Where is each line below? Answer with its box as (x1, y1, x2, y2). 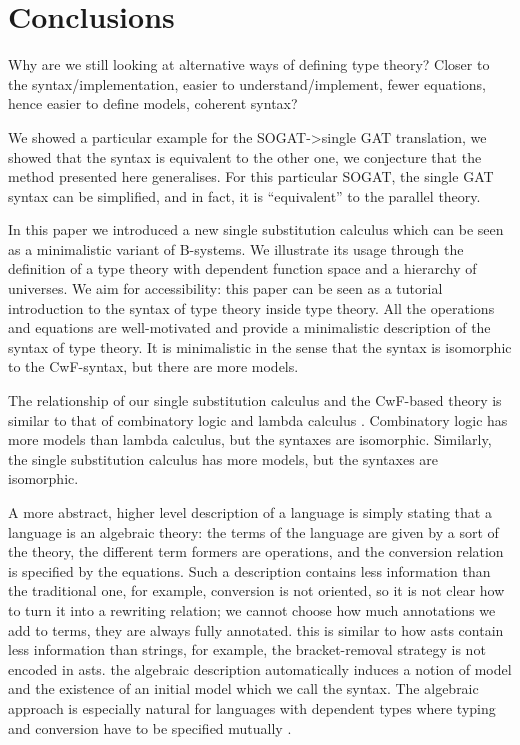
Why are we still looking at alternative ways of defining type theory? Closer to (8, 54, 490, 75)
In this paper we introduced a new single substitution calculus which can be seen (8, 219, 504, 240)
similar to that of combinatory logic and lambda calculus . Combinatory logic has (8, 409, 508, 430)
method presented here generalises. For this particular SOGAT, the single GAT (8, 166, 494, 187)
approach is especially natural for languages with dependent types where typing (8, 697, 496, 718)
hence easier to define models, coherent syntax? (8, 93, 298, 114)
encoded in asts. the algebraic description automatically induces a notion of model (8, 658, 512, 679)
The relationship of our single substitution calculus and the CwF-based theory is (8, 390, 502, 411)
